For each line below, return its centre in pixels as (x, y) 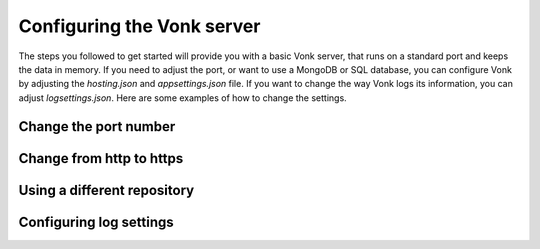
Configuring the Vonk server (139, 26)
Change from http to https (101, 158)
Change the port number (97, 126)
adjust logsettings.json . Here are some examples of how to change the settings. (182, 97)
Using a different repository (106, 190)
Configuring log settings (96, 221)
